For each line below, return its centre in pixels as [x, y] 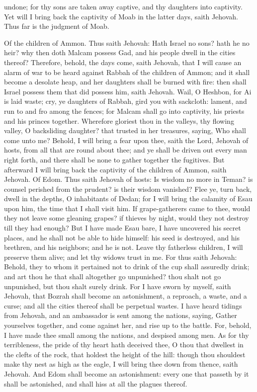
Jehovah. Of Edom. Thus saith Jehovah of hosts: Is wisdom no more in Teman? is [128, 179]
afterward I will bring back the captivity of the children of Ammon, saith [115, 169]
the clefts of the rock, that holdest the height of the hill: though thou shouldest [125, 354]
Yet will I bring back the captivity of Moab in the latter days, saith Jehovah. [121, 16]
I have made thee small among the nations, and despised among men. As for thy [127, 335]
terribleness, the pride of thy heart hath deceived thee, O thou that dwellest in [124, 345]
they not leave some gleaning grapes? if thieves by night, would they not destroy [127, 218]
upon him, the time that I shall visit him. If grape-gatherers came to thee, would [127, 208]
